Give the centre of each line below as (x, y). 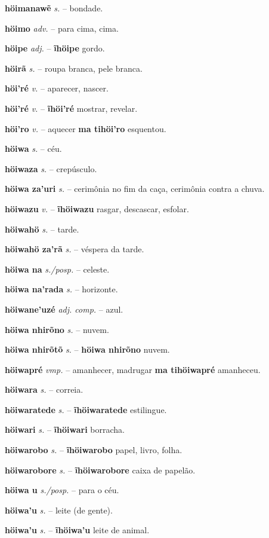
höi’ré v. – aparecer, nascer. (57, 88)
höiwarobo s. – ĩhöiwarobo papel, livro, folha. (94, 450)
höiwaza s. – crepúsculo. (51, 168)
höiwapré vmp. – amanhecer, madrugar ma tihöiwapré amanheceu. (133, 369)
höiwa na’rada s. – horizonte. (61, 289)
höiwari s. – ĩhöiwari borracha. (65, 430)
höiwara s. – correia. (44, 389)
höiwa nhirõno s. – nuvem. (57, 329)
